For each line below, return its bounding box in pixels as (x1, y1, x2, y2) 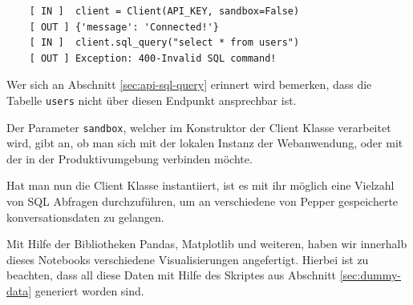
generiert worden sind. (34, 283, 144, 299)
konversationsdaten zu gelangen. (6, 208, 164, 225)
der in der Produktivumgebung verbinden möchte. (6, 150, 253, 167)
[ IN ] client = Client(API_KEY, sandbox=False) (29, 6, 300, 17)
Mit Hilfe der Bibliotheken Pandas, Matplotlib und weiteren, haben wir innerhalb (6, 235, 407, 252)
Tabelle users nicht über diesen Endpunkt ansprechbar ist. (6, 91, 297, 108)
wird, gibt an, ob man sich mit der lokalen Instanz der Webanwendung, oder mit (6, 134, 403, 151)
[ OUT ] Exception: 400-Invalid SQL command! (29, 52, 277, 64)
